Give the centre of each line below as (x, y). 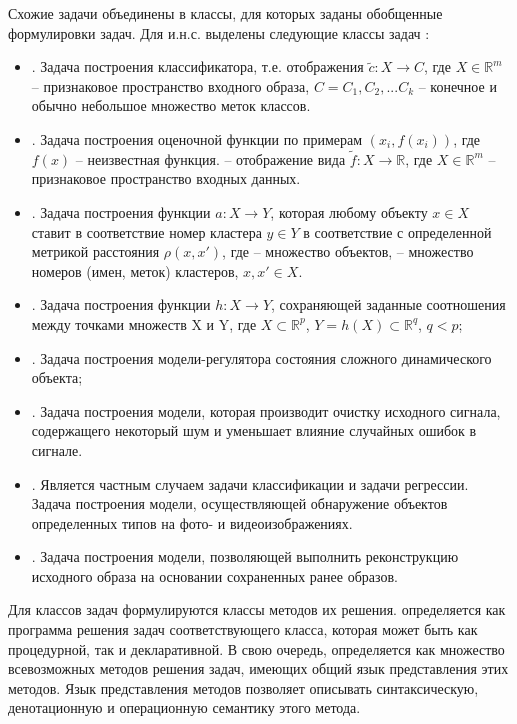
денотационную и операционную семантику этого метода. (184, 707)
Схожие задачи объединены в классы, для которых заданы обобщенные (225, 13)
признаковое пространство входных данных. (166, 178)
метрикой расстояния (95, 251)
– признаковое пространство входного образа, (170, 85)
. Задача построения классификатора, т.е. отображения (197, 66)
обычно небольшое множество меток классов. (171, 105)
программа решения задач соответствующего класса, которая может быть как (243, 629)
